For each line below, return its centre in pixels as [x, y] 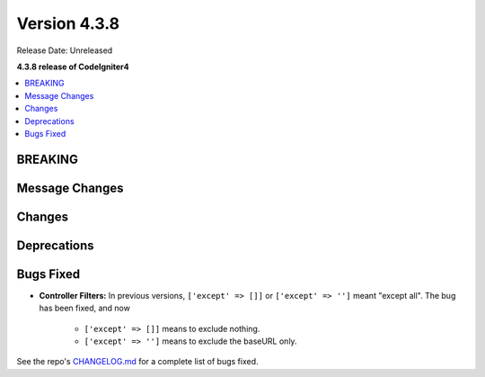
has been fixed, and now [84, 308]
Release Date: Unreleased [65, 50]
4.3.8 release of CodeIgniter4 [73, 67]
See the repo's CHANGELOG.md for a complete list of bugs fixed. [138, 362]
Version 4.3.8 [68, 23]
